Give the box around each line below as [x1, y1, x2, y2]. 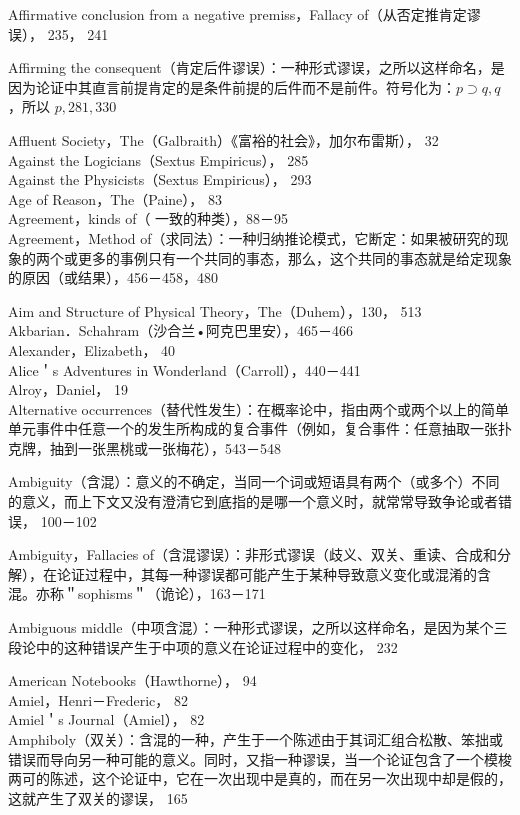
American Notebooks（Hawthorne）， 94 [8, 670, 257, 691]
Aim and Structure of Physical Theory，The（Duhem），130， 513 [8, 300, 422, 321]
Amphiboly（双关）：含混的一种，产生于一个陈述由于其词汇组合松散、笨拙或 [8, 729, 504, 749]
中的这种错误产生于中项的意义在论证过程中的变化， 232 [35, 636, 398, 657]
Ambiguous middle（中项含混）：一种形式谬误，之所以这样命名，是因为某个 [8, 617, 494, 638]
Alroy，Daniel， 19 [8, 379, 129, 400]
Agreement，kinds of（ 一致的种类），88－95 [8, 208, 289, 229]
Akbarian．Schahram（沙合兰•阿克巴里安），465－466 [8, 320, 354, 341]
